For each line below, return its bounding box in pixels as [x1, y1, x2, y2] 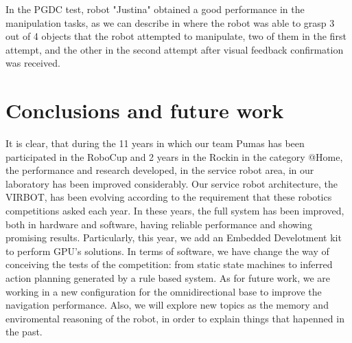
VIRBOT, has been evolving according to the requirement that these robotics [5, 190, 332, 204]
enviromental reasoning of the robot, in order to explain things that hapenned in [5, 311, 344, 325]
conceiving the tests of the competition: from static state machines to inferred [5, 257, 333, 272]
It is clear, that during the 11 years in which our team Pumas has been [5, 136, 305, 151]
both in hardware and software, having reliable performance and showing [5, 217, 312, 231]
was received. [5, 56, 60, 70]
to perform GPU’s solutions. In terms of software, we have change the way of [5, 243, 329, 258]
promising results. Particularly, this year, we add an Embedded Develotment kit [5, 230, 342, 245]
